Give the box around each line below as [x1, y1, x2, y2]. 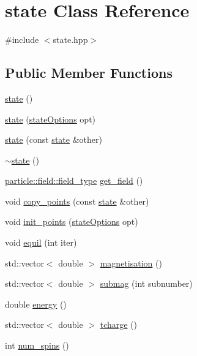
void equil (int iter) [5, 236, 77, 249]
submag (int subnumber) [100, 277, 193, 290]
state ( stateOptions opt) [5, 112, 96, 125]
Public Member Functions [5, 63, 173, 82]
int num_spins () [5, 339, 69, 352]
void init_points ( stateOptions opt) [5, 215, 138, 228]
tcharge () [100, 318, 138, 331]
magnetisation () [100, 256, 162, 269]
